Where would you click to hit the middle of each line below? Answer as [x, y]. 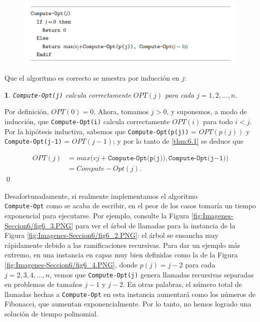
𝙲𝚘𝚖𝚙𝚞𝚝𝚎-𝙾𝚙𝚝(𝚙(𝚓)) [136, 158]
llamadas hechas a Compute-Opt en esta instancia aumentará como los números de [130, 294]
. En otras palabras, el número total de [182, 284]
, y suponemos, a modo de [207, 111]
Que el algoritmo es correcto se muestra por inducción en [92, 78]
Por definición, [27, 111]
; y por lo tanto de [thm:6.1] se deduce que [178, 141]
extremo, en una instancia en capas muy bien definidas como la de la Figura [121, 255]
